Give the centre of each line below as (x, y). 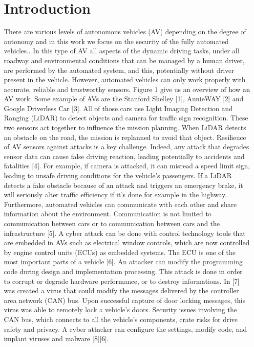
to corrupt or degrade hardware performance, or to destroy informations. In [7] (122, 281)
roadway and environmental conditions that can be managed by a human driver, (124, 60)
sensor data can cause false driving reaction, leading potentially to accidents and (124, 156)
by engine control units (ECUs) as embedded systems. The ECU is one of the (120, 252)
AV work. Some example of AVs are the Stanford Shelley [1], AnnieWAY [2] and (124, 99)
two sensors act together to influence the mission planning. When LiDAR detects (125, 127)
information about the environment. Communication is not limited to (108, 214)
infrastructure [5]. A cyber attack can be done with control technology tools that (125, 233)
